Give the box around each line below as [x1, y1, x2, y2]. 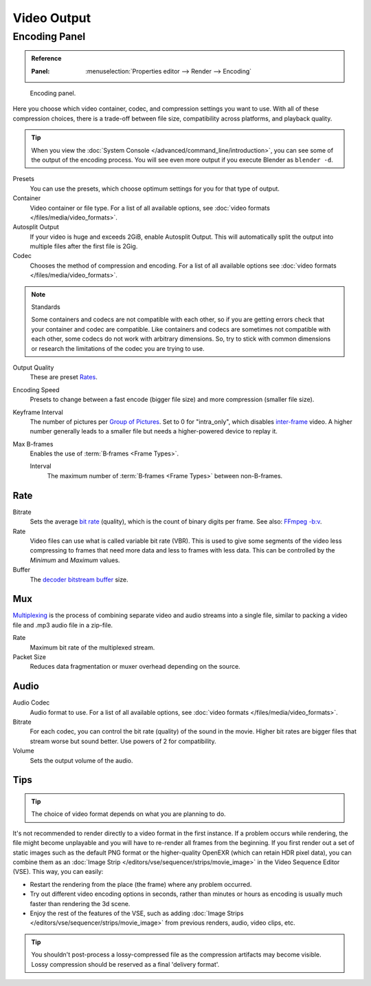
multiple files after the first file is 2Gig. [30, 242, 138, 250]
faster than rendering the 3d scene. [30, 899, 131, 908]
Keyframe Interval [12, 408, 63, 416]
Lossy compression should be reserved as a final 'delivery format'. [31, 960, 220, 968]
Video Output [12, 10, 91, 25]
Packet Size [12, 652, 46, 661]
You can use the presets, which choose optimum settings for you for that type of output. [30, 184, 280, 193]
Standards [31, 303, 61, 311]
